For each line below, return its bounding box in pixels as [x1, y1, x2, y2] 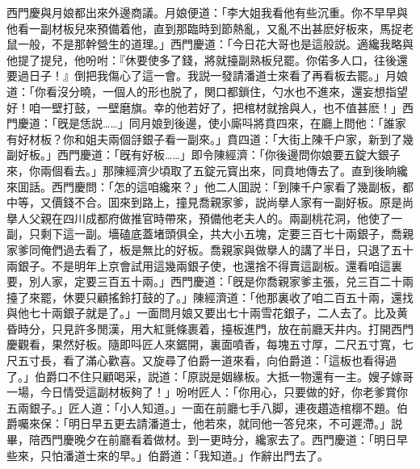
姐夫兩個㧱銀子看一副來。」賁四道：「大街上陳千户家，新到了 [85, 130, 402, 147]
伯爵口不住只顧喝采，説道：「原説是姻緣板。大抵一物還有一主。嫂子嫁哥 [34, 367, 414, 384]
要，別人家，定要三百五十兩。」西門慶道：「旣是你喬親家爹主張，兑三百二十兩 [6, 273, 414, 290]
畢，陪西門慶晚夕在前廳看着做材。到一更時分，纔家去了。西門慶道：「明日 [6, 431, 397, 448]
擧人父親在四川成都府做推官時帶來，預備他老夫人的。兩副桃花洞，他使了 [6, 209, 391, 226]
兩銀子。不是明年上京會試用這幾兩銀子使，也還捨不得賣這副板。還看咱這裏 [6, 257, 402, 274]
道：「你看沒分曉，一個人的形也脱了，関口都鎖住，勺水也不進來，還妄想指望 [6, 82, 408, 99]
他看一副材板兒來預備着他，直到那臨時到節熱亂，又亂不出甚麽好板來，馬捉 [6, 19, 402, 36]
